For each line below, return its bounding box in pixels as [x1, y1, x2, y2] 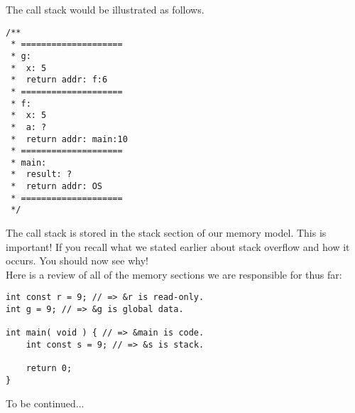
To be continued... [6, 395, 84, 410]
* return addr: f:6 [11, 75, 108, 85]
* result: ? [11, 169, 72, 180]
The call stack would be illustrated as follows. [6, 2, 204, 16]
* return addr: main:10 [11, 134, 128, 144]
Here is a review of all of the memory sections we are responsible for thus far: [6, 267, 342, 281]
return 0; [26, 363, 72, 374]
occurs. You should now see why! [6, 253, 148, 268]
